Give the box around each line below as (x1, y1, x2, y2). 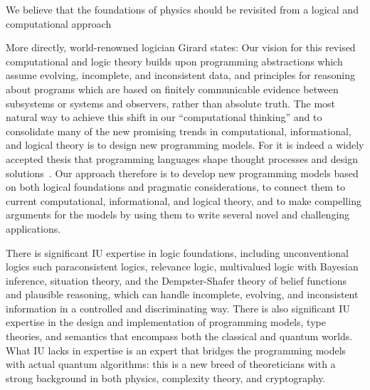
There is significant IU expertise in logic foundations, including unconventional (6, 245, 349, 260)
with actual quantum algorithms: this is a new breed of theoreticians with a (6, 357, 336, 371)
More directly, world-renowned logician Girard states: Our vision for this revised (6, 40, 356, 55)
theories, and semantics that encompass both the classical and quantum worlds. (6, 329, 353, 344)
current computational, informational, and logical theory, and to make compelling (6, 193, 361, 208)
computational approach (6, 16, 112, 31)
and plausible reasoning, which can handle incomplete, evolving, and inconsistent (6, 287, 359, 302)
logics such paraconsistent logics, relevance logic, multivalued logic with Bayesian (6, 259, 359, 274)
